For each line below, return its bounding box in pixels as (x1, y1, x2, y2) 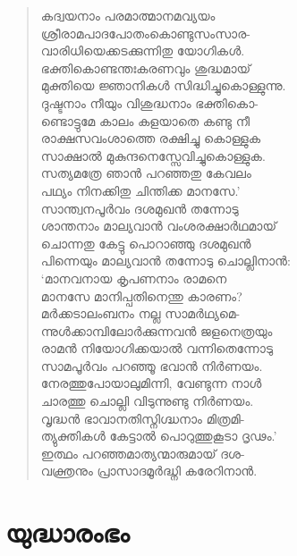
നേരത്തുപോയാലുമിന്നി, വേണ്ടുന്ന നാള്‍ (40, 374, 262, 392)
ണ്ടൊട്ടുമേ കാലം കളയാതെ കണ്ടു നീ (40, 111, 250, 130)
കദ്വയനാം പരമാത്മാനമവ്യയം (40, 6, 216, 24)
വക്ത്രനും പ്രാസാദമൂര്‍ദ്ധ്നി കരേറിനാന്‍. (40, 461, 258, 480)
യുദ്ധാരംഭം (5, 514, 130, 551)
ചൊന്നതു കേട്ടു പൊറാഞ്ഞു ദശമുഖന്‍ (40, 233, 251, 252)
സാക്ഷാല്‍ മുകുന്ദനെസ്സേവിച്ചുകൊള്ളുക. (40, 146, 266, 164)
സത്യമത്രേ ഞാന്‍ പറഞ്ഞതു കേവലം (40, 164, 251, 182)
